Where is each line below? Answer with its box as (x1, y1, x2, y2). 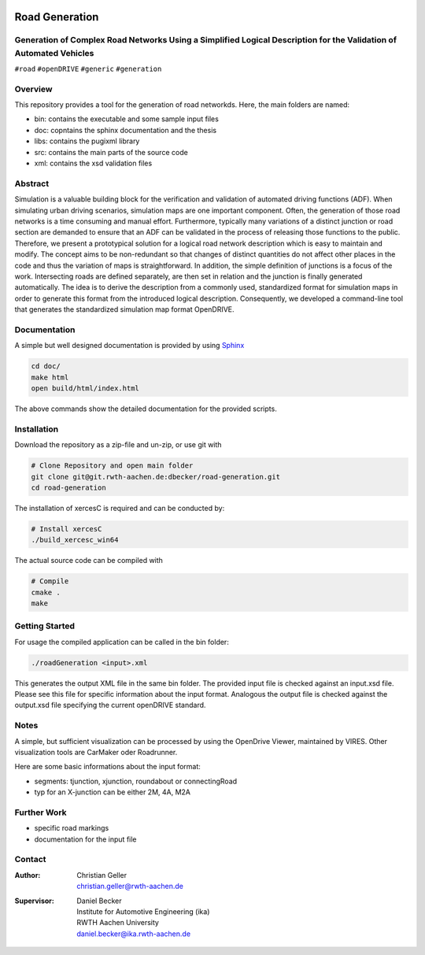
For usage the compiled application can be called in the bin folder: (14, 637, 230, 646)
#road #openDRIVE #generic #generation (14, 64, 162, 73)
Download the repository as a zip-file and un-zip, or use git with (14, 440, 222, 450)
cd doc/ (31, 362, 61, 371)
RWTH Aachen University (76, 918, 159, 927)
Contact (14, 854, 46, 865)
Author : (14, 870, 41, 879)
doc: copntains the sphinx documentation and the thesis (34, 125, 216, 135)
